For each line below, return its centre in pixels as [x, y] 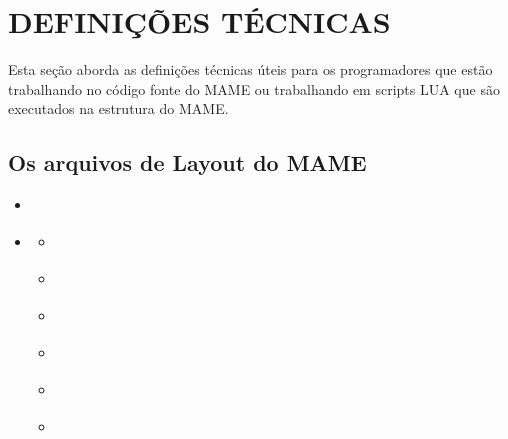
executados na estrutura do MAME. [118, 108]
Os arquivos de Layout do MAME [187, 162]
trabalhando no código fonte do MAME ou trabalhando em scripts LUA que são [254, 88]
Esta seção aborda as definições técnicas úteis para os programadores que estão [250, 69]
